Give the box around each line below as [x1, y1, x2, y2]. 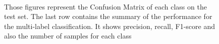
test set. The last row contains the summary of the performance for [4, 11, 212, 21]
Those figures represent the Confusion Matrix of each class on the [4, 1, 207, 11]
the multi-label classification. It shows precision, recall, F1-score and [4, 20, 215, 31]
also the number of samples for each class [4, 30, 132, 41]
